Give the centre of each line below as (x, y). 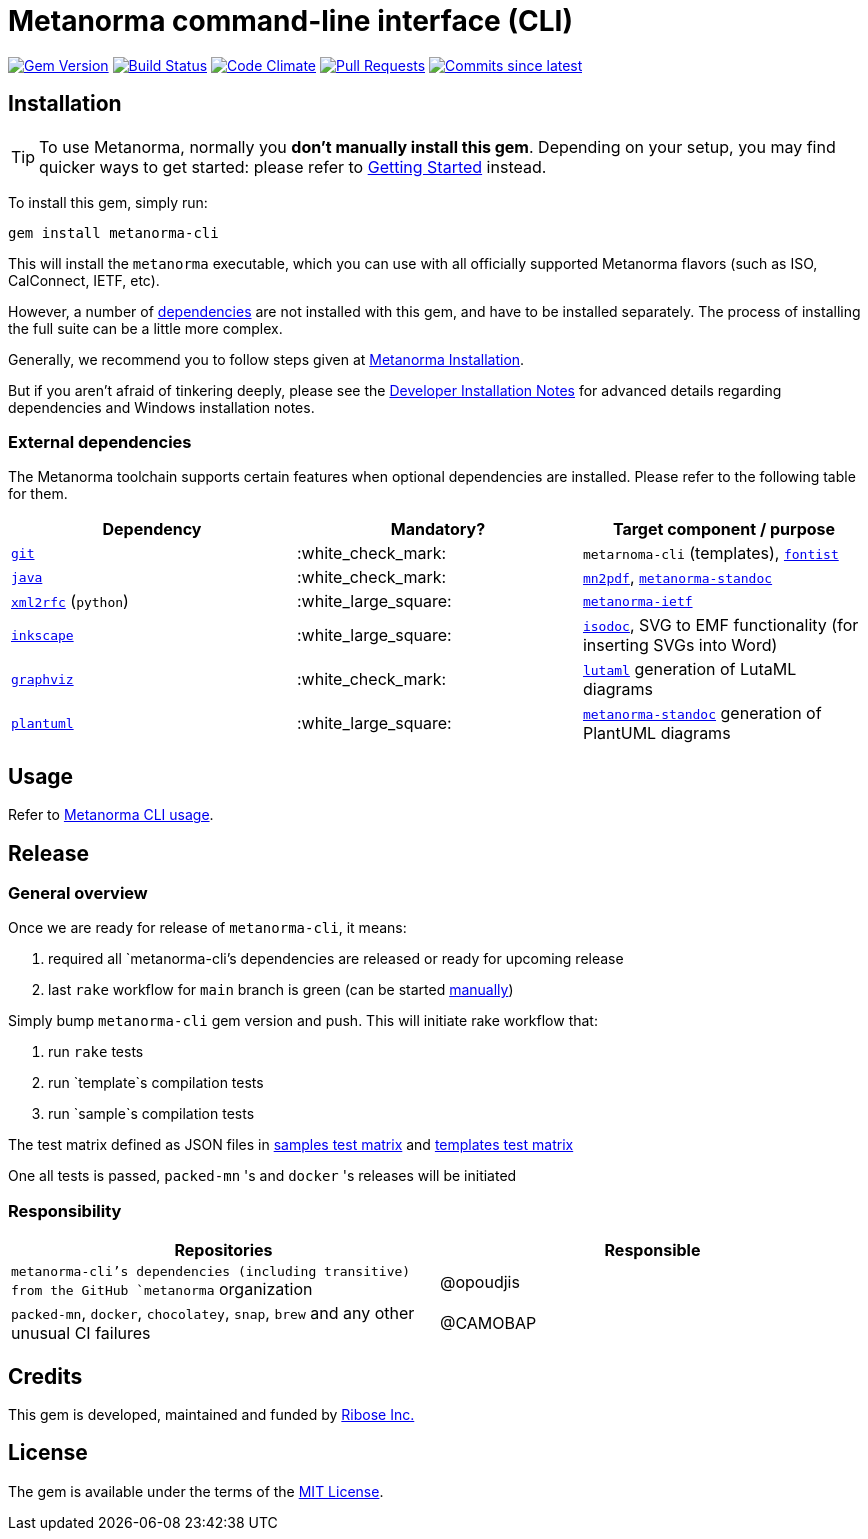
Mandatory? (438, 529)
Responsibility (65, 1210)
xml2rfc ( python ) (70, 601)
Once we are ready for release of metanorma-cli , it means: (207, 928)
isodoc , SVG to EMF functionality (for (720, 625)
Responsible (652, 1250)
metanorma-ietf (637, 601)
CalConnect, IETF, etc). (84, 280)
